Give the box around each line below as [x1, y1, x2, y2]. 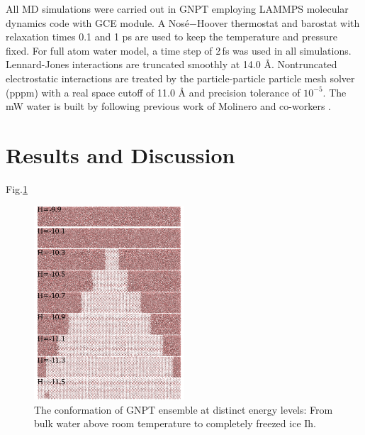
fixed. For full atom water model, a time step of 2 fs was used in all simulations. [6, 43, 352, 57]
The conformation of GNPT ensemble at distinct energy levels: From [34, 402, 333, 417]
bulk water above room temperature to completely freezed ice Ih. [34, 416, 316, 431]
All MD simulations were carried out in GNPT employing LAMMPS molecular [6, 1, 349, 16]
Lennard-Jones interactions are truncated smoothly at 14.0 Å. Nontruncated [6, 57, 337, 72]
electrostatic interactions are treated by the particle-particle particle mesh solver [6, 70, 355, 85]
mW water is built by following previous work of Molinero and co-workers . [6, 99, 331, 114]
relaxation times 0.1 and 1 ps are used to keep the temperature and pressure [6, 29, 338, 44]
